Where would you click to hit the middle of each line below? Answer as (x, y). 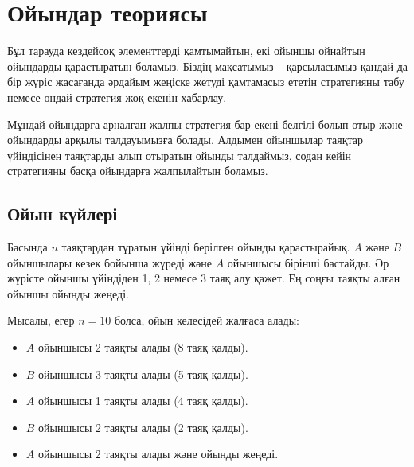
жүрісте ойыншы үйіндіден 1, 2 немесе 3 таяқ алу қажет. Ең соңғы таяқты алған (204, 278)
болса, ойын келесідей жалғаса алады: (207, 320)
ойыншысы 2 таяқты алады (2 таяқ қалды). (143, 427)
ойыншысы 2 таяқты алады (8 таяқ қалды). (143, 347)
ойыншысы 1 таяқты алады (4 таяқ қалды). (143, 401)
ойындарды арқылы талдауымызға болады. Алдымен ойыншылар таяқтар (186, 140)
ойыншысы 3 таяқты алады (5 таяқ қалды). (143, 374)
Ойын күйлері (62, 214)
